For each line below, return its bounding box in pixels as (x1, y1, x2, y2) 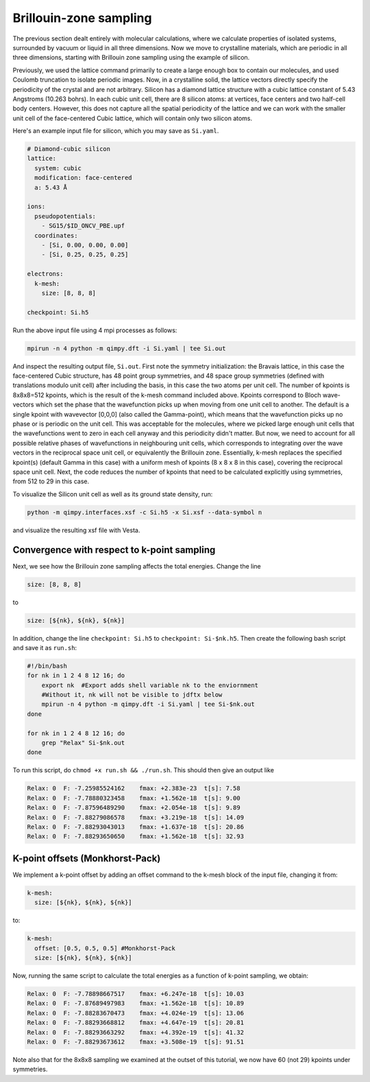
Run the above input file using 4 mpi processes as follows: (12, 326, 177, 334)
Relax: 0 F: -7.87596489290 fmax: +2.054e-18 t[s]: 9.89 (27, 804, 241, 811)
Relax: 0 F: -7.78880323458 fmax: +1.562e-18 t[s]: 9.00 (27, 794, 241, 802)
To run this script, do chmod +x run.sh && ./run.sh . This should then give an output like (12, 766, 274, 774)
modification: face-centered (34, 174, 133, 182)
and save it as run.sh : (12, 643, 77, 652)
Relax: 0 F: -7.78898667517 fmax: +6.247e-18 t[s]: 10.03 (27, 989, 245, 998)
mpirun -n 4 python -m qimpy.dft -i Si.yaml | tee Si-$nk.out (41, 700, 255, 709)
